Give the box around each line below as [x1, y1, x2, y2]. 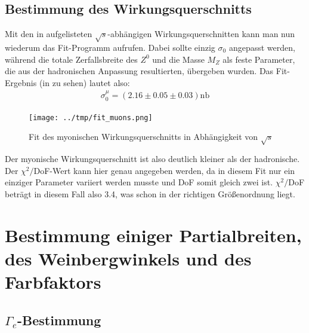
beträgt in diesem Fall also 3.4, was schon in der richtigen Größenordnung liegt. [5, 187, 295, 200]
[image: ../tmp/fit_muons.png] [29, 113, 153, 122]
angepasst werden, [228, 41, 295, 53]
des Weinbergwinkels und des [5, 246, 252, 270]
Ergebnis [5, 76, 37, 88]
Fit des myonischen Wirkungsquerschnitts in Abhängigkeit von [29, 130, 258, 143]
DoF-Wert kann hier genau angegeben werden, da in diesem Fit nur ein [33, 164, 295, 176]
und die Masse [152, 53, 205, 65]
